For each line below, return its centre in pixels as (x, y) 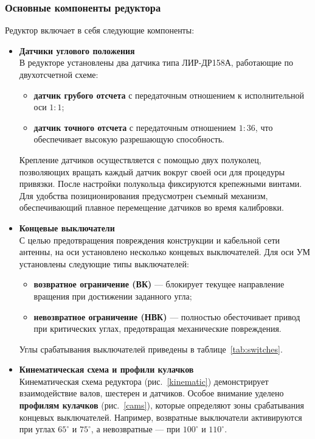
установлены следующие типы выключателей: (104, 263)
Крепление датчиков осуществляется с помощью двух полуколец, (140, 159)
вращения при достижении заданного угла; (113, 296)
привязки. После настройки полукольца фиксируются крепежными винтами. (161, 184)
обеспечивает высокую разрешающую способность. (129, 139)
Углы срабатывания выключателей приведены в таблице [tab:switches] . (151, 349)
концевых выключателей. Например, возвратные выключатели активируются (161, 417)
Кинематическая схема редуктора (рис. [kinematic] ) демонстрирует (144, 381)
